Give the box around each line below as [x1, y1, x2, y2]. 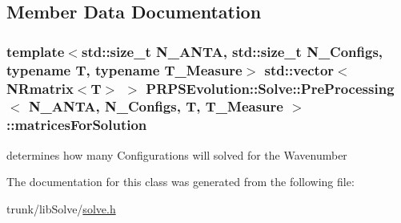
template [6, 41, 65, 61]
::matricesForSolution [6, 115, 147, 135]
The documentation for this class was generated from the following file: [6, 173, 355, 190]
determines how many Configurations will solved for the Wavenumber [6, 146, 347, 163]
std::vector [264, 59, 335, 79]
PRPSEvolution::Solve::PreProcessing [146, 78, 395, 98]
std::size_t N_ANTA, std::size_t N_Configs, [81, 41, 383, 61]
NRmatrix [6, 78, 74, 98]
